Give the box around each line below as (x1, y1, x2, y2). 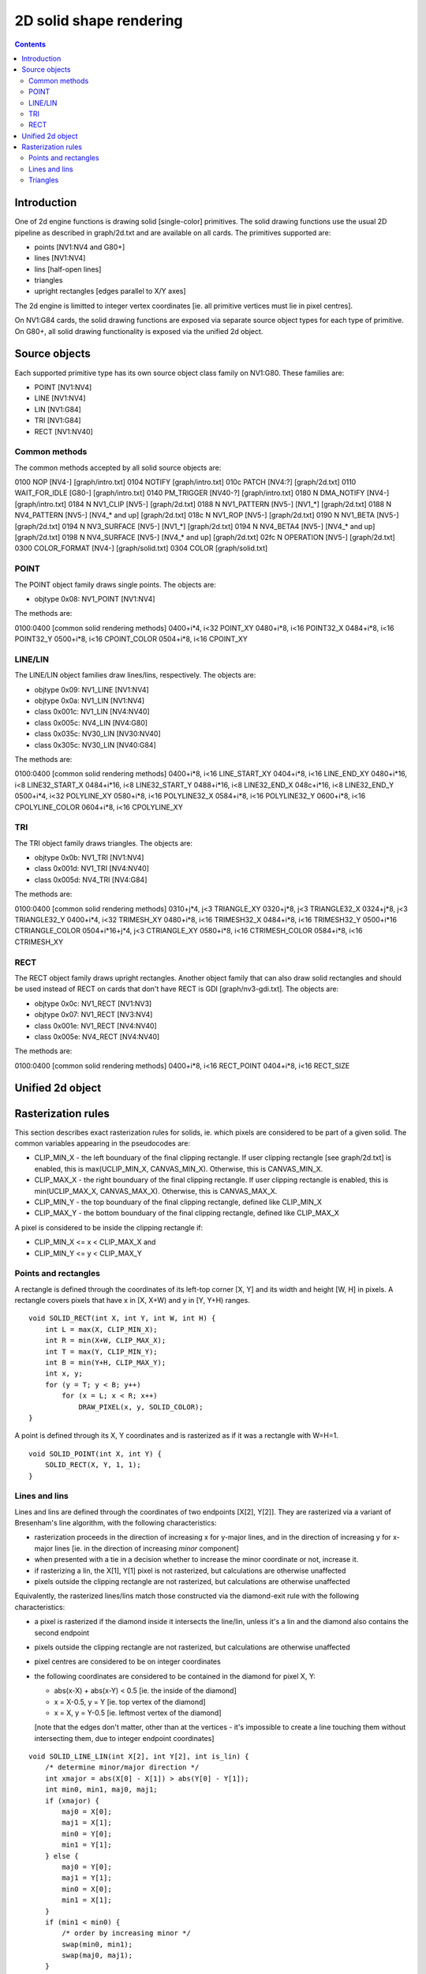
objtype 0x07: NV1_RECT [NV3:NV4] (34, 1010, 153, 1019)
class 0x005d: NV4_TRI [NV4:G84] (34, 875, 148, 884)
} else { (44, 1852, 79, 1860)
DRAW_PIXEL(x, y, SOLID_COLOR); (78, 1402, 204, 1411)
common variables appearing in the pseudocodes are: (14, 1138, 191, 1148)
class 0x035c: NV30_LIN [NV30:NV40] (34, 729, 161, 738)
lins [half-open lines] (34, 265, 102, 274)
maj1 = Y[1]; (62, 1874, 112, 1882)
